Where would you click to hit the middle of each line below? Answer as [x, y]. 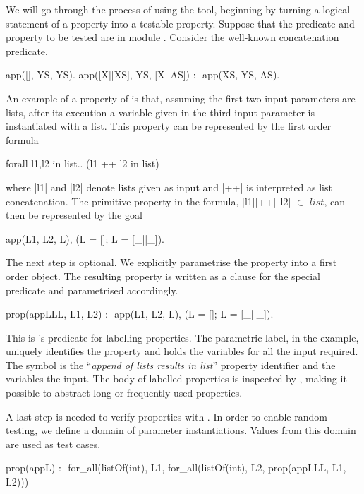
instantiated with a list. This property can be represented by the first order [169, 126]
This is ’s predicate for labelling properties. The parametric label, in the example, [182, 337]
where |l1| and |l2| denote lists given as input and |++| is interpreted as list [169, 187]
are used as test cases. [53, 444]
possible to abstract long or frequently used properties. [124, 393]
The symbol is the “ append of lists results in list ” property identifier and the [171, 365]
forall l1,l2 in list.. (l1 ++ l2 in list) [83, 163]
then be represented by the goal [74, 215]
